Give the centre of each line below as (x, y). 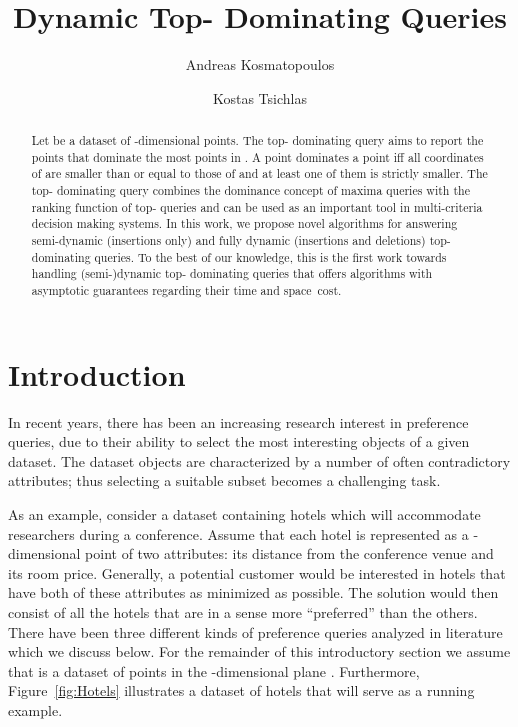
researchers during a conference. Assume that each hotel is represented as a (238, 533)
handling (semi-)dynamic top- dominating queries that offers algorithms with (232, 273)
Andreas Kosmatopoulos (260, 64)
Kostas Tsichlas (259, 97)
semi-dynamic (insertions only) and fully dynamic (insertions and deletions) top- (241, 240)
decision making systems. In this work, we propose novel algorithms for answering (244, 223)
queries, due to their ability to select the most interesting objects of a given (239, 441)
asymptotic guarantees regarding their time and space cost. (186, 290)
